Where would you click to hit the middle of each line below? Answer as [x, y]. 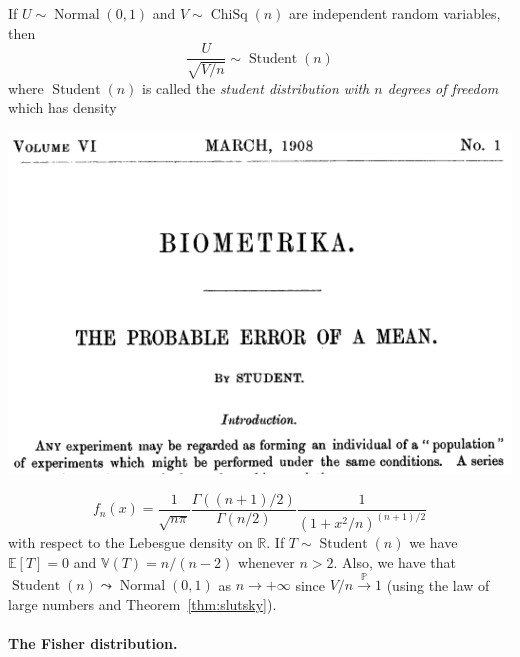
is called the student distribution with [256, 87]
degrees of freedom [443, 87]
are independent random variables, [395, 13]
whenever [266, 562]
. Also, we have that [395, 562]
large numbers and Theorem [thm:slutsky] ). [142, 604]
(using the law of [438, 584]
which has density [62, 107]
